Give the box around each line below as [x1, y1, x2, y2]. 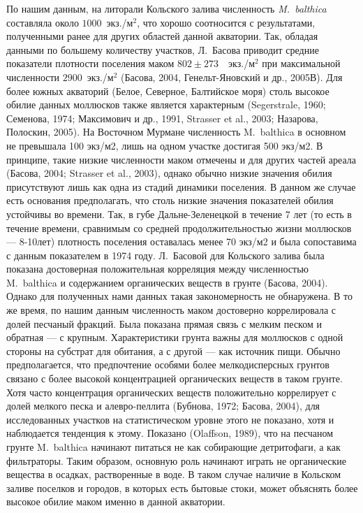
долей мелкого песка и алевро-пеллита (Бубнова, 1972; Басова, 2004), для [6, 398, 320, 413]
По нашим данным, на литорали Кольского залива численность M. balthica [6, 1, 327, 15]
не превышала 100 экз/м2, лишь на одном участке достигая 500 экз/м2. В [6, 138, 323, 152]
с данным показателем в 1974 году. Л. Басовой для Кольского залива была [6, 247, 325, 262]
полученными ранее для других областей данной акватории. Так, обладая [6, 29, 318, 43]
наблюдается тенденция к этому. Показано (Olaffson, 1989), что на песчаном [6, 426, 334, 440]
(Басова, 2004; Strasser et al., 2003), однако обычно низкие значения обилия [6, 166, 332, 180]
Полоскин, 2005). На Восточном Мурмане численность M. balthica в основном [6, 124, 346, 139]
